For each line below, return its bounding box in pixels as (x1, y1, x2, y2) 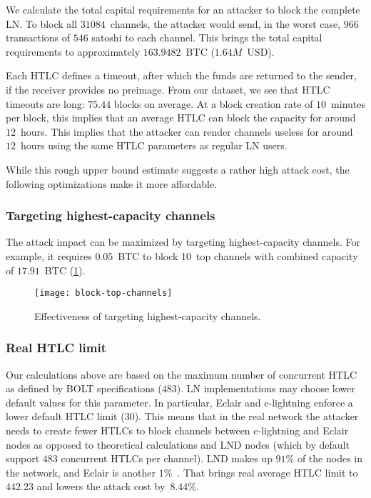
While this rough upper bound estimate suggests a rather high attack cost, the (6, 161, 350, 176)
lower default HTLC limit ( (6, 409, 125, 424)
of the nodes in (297, 451, 362, 466)
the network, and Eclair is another (6, 464, 156, 479)
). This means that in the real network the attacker (134, 409, 359, 424)
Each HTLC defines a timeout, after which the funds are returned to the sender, (6, 68, 357, 83)
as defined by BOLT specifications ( (6, 381, 162, 396)
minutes (331, 96, 365, 111)
